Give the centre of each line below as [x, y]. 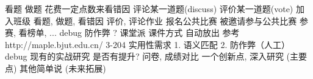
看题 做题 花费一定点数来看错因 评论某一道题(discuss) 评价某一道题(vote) [149, 9]
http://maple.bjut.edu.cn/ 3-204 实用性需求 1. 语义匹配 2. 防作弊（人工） [148, 44]
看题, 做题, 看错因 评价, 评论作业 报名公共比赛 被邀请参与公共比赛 [165, 20]
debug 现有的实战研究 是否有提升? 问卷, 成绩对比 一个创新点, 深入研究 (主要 [156, 56]
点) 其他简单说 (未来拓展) [56, 68]
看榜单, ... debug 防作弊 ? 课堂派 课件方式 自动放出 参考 [129, 33]
